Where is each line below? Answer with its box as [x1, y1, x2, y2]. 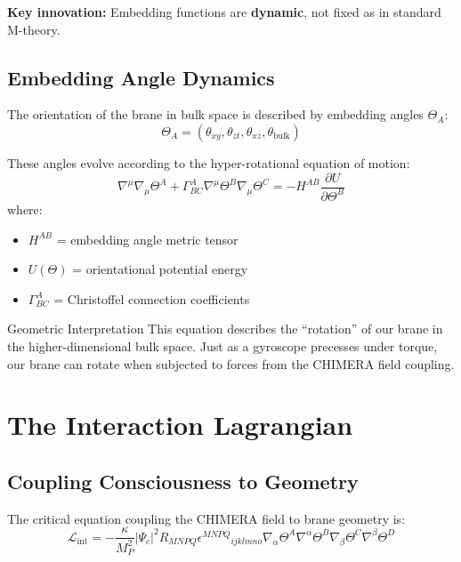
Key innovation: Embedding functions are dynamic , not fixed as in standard [7, 3, 441, 20]
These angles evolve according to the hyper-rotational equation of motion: [7, 153, 410, 172]
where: [7, 199, 43, 218]
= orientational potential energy [72, 260, 248, 278]
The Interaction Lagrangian [7, 406, 353, 443]
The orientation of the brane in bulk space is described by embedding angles [7, 105, 424, 124]
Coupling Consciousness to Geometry [7, 467, 359, 494]
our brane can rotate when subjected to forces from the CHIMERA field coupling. [7, 354, 455, 373]
